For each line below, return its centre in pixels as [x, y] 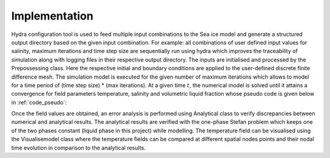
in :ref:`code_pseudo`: [39, 102]
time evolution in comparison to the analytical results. [79, 148]
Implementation [53, 16]
